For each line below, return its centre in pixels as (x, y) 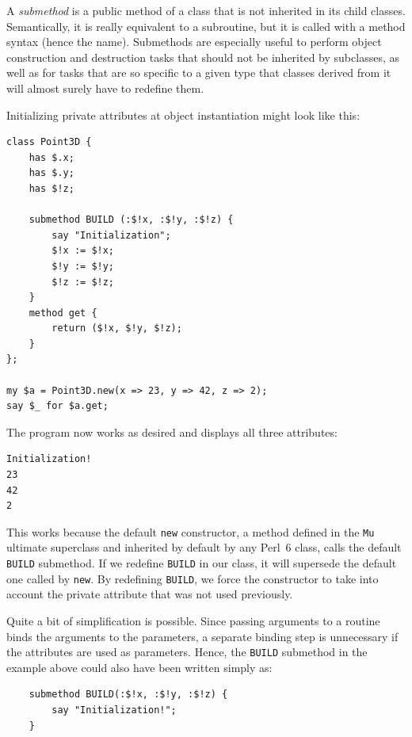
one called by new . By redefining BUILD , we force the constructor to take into (193, 578)
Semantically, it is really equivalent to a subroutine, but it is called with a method (206, 26)
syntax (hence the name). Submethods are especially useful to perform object (194, 42)
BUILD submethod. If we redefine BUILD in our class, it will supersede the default (202, 563)
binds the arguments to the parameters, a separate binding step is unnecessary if (202, 636)
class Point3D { (49, 142)
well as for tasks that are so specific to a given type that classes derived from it (199, 73)
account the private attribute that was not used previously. (150, 594)
